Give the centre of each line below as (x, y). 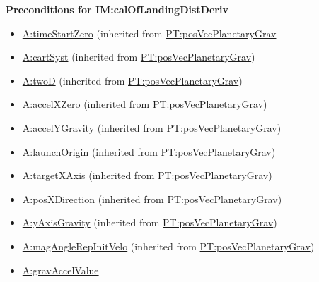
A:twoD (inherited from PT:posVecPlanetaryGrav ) (132, 80)
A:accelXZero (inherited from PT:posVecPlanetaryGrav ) (145, 104)
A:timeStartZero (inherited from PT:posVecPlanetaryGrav (149, 33)
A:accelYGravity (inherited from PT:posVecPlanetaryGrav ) (152, 127)
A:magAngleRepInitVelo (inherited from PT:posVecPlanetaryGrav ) (168, 246)
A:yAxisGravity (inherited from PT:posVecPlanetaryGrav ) (150, 222)
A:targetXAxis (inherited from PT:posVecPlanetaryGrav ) (147, 175)
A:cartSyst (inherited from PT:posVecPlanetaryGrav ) (139, 57)
